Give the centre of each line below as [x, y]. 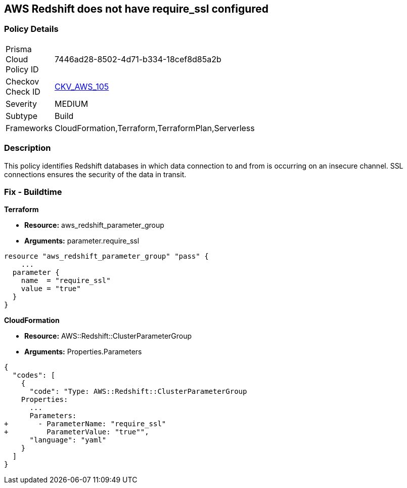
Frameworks [29, 128]
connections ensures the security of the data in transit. [95, 174]
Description [28, 148]
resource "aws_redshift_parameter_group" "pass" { [106, 256]
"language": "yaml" [68, 440]
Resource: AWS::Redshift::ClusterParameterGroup [108, 336]
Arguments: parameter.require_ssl [82, 241]
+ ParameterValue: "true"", [77, 432]
